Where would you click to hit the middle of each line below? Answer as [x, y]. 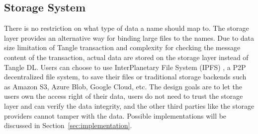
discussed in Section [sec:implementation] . [68, 125]
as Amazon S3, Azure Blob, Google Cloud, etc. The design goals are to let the [123, 86]
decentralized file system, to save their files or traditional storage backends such [125, 77]
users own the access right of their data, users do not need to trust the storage [124, 96]
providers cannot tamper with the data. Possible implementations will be [115, 115]
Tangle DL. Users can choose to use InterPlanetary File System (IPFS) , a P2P [125, 67]
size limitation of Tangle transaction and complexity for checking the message [122, 47]
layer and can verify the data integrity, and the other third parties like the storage [129, 105]
